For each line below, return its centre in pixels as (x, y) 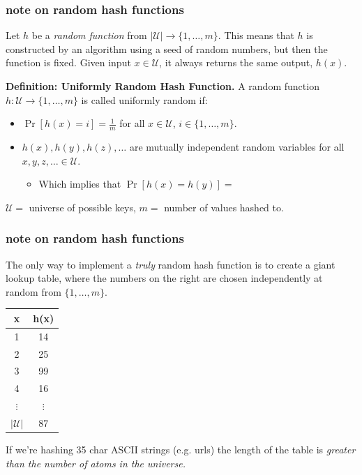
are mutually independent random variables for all (237, 147)
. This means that (256, 35)
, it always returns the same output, (236, 62)
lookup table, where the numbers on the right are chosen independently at (164, 278)
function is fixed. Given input (68, 62)
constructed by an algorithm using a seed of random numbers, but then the (167, 48)
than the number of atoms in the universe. (96, 463)
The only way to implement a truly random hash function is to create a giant (171, 264)
